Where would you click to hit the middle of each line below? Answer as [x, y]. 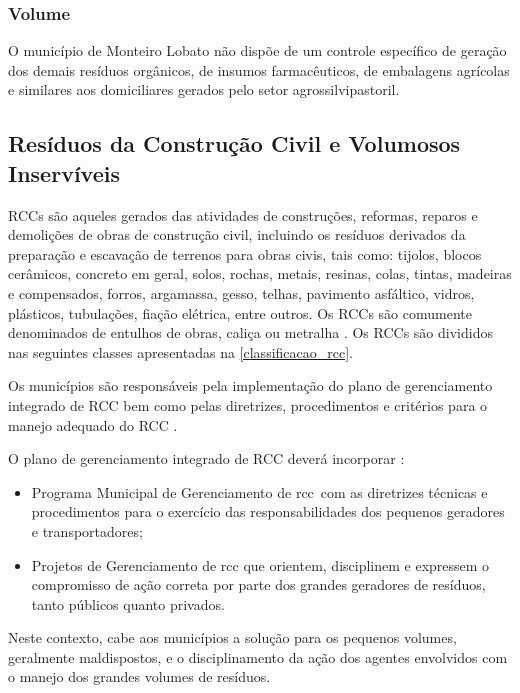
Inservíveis [64, 172]
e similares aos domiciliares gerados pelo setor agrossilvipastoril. [204, 89]
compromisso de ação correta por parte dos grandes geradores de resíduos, [258, 584]
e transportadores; [87, 530]
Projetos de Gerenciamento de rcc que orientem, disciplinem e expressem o [260, 564]
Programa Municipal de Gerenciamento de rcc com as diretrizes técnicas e [259, 491]
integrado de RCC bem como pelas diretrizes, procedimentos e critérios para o [248, 404]
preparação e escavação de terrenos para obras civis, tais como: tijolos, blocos [245, 253]
